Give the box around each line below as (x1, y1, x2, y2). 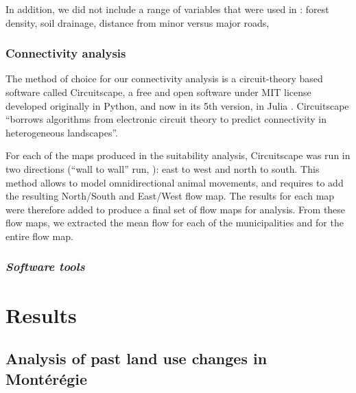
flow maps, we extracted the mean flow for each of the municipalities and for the (5, 215, 344, 230)
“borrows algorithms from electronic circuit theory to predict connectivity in (5, 112, 327, 126)
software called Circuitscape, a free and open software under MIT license (5, 85, 311, 99)
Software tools (5, 258, 85, 275)
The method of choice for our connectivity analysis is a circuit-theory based (5, 71, 323, 86)
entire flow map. (5, 228, 73, 243)
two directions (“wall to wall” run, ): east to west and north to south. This (5, 161, 320, 176)
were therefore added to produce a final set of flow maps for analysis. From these (5, 202, 346, 216)
